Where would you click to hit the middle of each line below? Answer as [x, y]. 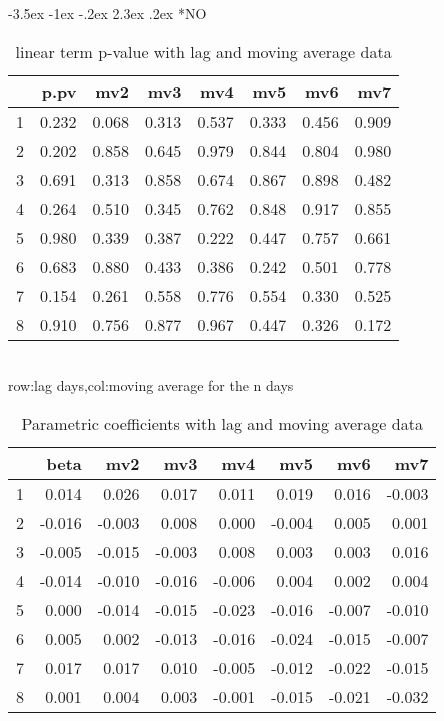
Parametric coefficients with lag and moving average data [222, 423]
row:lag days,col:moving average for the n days [151, 385]
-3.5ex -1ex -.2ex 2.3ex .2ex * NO [107, 13]
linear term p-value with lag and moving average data [203, 51]
